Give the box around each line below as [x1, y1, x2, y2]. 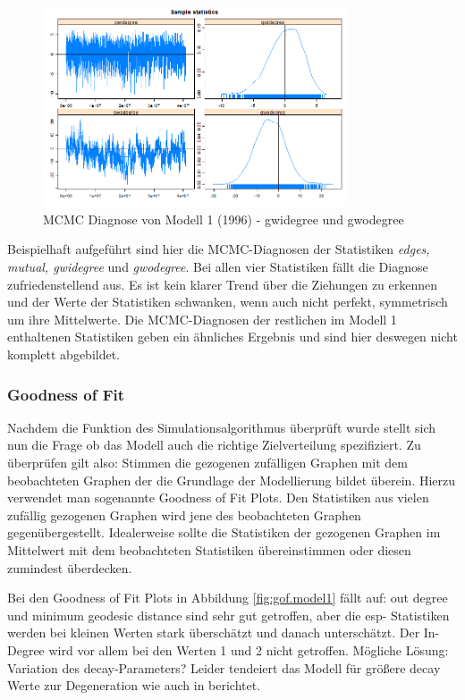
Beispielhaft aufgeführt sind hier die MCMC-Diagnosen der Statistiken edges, [7, 240, 430, 258]
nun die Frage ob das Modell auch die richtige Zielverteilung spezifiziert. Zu [7, 435, 421, 454]
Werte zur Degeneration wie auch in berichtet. [7, 676, 261, 695]
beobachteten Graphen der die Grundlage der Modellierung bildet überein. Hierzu [7, 470, 456, 489]
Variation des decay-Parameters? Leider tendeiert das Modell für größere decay [7, 658, 441, 677]
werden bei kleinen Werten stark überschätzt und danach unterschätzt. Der [7, 623, 420, 642]
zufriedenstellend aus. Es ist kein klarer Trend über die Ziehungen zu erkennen [7, 274, 438, 293]
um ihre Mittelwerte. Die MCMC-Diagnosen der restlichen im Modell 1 [7, 309, 397, 328]
